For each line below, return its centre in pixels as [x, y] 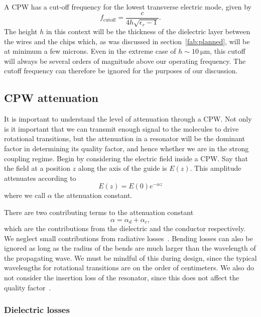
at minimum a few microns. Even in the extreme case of [90, 51]
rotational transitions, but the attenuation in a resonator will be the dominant [124, 138]
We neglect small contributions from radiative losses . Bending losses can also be [128, 238]
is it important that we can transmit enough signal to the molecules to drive [121, 128]
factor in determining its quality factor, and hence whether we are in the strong [126, 148]
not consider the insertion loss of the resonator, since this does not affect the [122, 277]
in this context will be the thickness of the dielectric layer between [148, 31]
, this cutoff [228, 51]
